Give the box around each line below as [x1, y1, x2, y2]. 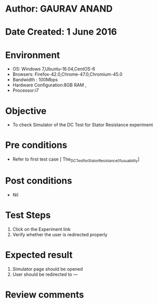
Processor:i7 [12, 87, 39, 93]
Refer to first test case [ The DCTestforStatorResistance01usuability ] [12, 156, 140, 163]
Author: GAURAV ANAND [5, 3, 113, 15]
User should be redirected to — [12, 271, 78, 277]
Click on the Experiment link [12, 226, 71, 232]
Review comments [5, 289, 84, 300]
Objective [5, 105, 47, 117]
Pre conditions [5, 139, 67, 151]
